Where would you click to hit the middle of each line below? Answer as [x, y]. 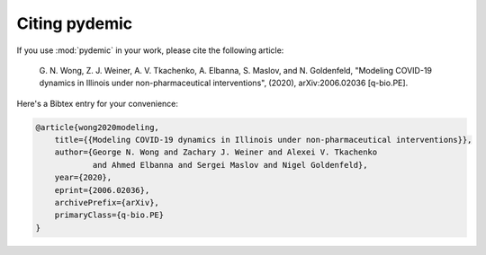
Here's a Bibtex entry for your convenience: [98, 103]
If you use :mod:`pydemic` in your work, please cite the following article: [150, 50]
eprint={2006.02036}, [102, 190]
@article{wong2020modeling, [97, 127]
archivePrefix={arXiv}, [107, 203]
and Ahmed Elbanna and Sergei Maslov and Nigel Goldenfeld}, [230, 165]
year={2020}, [83, 178]
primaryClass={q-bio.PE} [109, 215]
